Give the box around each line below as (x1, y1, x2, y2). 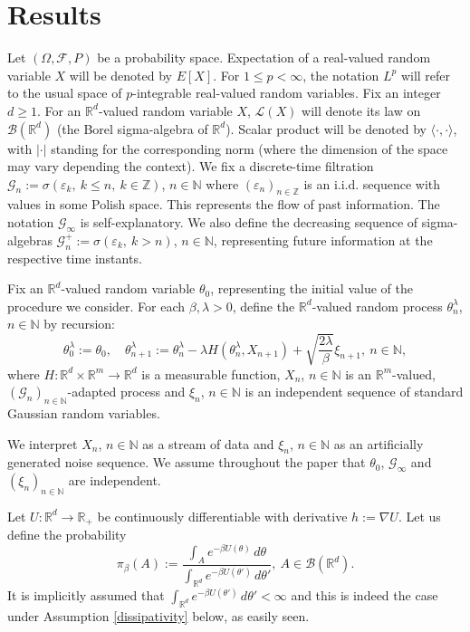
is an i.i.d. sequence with (303, 174, 441, 193)
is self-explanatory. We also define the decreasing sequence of (80, 213, 418, 232)
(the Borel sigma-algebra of (56, 119, 208, 138)
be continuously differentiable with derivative (97, 506, 348, 525)
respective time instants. (7, 248, 142, 267)
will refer (400, 65, 451, 84)
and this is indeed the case (291, 586, 438, 605)
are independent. (68, 471, 161, 490)
